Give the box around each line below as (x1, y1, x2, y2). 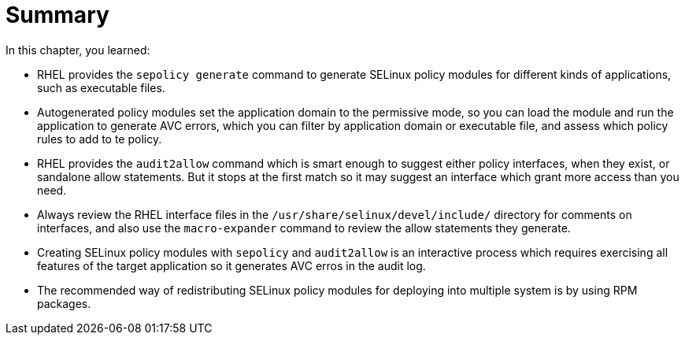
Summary (6, 2, 109, 28)
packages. (37, 296, 91, 310)
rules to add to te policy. (37, 132, 162, 146)
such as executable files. (37, 80, 165, 95)
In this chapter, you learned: (6, 43, 150, 57)
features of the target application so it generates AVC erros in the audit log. (37, 258, 426, 272)
